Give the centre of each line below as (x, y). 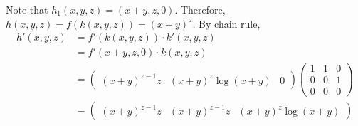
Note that (27, 9)
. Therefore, (200, 9)
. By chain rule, (226, 23)
